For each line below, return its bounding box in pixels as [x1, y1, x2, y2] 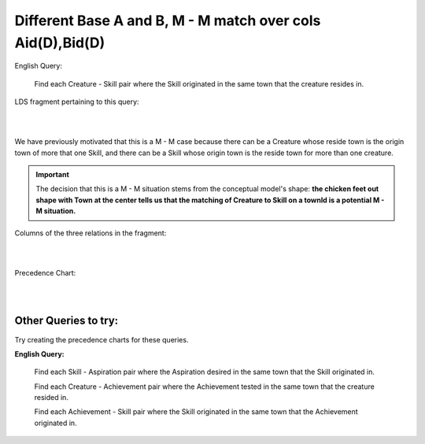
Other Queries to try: [14, 314, 119, 327]
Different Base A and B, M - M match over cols [14, 12, 321, 29]
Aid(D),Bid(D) [14, 34, 105, 51]
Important [35, 170, 70, 179]
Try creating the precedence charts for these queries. [14, 335, 189, 344]
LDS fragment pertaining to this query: [14, 97, 139, 106]
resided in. [34, 393, 68, 402]
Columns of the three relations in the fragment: [14, 228, 167, 238]
